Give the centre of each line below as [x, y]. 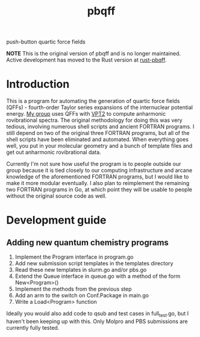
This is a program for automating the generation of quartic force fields [93, 101]
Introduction [38, 84]
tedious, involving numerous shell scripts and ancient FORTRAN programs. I [100, 127]
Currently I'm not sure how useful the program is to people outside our [94, 164]
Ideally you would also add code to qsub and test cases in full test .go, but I [98, 314]
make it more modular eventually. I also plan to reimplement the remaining [98, 183]
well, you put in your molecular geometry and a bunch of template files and [99, 146]
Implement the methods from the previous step [73, 289]
